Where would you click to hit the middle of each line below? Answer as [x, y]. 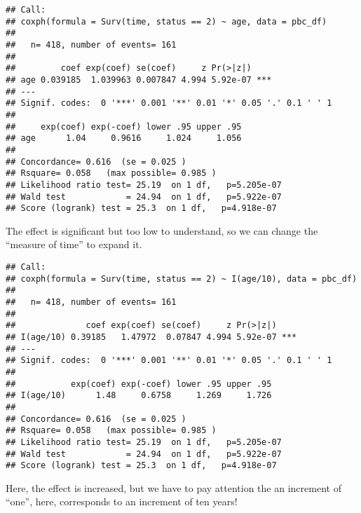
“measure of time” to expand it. [74, 244]
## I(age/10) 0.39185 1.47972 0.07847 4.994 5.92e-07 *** [151, 337]
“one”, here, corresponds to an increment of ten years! [122, 501]
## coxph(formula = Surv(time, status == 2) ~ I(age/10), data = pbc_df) [182, 279]
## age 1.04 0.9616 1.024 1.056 [124, 138]
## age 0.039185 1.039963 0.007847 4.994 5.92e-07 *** [139, 80]
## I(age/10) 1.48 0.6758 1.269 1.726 [139, 396]
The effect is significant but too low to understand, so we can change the [162, 230]
